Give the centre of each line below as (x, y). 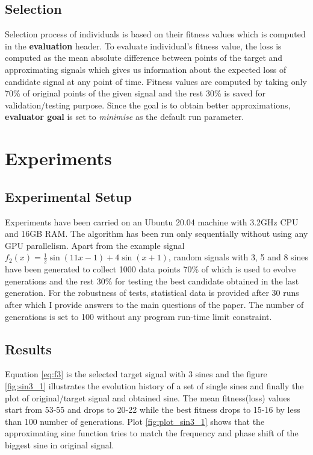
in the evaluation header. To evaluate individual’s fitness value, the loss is (143, 45)
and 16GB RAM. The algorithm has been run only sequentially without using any (156, 234)
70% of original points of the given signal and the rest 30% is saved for (135, 93)
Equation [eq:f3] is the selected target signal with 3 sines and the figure (136, 374)
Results (28, 349)
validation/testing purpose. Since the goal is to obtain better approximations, (148, 105)
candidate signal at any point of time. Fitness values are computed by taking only (156, 81)
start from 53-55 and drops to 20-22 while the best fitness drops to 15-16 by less (153, 409)
